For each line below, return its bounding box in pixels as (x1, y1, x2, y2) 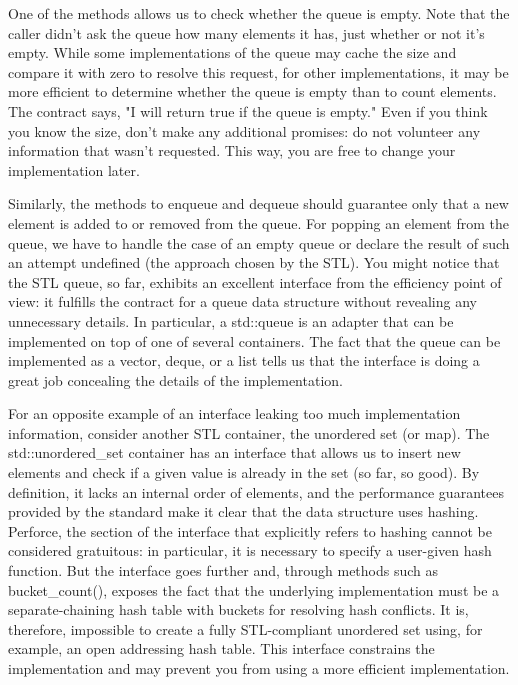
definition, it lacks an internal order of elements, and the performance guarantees (8, 481, 504, 502)
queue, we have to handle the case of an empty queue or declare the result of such (8, 232, 510, 253)
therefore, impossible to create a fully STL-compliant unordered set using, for (8, 618, 483, 639)
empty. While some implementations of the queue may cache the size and (8, 42, 457, 63)
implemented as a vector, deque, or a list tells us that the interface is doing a (8, 350, 480, 371)
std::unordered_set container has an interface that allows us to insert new (8, 442, 461, 463)
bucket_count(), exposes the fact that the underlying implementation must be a (8, 579, 500, 600)
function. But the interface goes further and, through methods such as (8, 560, 439, 581)
